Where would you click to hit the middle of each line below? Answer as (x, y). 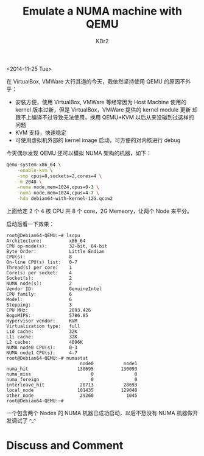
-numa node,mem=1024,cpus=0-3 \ (58, 187)
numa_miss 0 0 (72, 374)
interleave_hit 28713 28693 (72, 385)
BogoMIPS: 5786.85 (47, 316)
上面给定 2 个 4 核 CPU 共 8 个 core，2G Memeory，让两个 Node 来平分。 (100, 211)
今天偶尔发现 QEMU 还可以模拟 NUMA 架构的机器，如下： (79, 153)
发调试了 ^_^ (21, 421)
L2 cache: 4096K (45, 343)
